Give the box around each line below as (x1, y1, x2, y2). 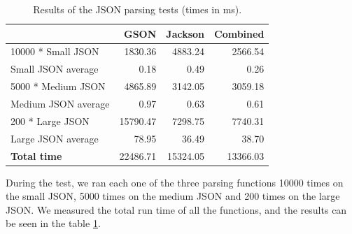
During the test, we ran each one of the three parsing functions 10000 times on (6, 175, 344, 189)
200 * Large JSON (10, 113, 90, 128)
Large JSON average (10, 131, 99, 145)
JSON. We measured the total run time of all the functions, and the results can (6, 202, 347, 217)
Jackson (166, 26, 205, 41)
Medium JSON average (10, 96, 110, 110)
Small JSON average (10, 61, 99, 76)
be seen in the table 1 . (6, 216, 101, 231)
